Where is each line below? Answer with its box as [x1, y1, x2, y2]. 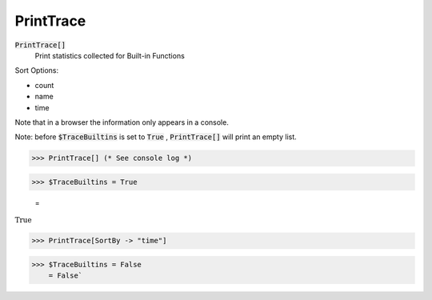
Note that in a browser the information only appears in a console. [14, 117, 230, 127]
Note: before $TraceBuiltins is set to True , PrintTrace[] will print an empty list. [14, 132, 298, 142]
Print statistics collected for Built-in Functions [34, 50, 186, 60]
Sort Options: [14, 66, 59, 75]
